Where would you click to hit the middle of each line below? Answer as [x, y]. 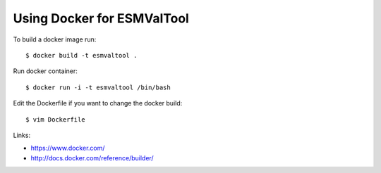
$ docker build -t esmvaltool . [81, 55]
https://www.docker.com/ [68, 148]
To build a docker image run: [55, 39]
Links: [22, 135]
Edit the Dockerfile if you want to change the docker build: [98, 103]
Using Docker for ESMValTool [101, 18]
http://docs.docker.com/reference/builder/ [92, 158]
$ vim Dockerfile [55, 119]
